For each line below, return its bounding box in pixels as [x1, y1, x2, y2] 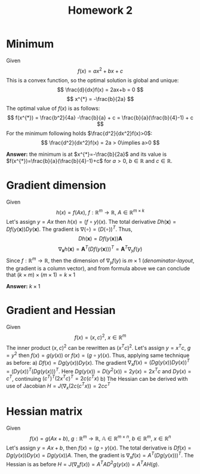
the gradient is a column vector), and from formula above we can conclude [6, 264, 190, 272]
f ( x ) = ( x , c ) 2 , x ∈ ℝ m [74, 333, 127, 341]
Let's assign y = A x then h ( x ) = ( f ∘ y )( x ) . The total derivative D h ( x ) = [6, 218, 177, 226]
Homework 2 [67, 4, 133, 17]
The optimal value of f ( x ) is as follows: [6, 104, 100, 112]
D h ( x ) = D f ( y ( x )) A [78, 235, 122, 242]
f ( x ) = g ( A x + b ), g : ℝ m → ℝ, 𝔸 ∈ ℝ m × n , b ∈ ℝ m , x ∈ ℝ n [29, 433, 171, 442]
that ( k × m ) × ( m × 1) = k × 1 [6, 271, 76, 278]
